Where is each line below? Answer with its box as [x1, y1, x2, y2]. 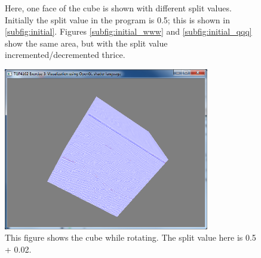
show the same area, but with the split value [5, 36, 168, 49]
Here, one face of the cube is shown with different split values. [5, 2, 232, 14]
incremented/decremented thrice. [5, 48, 125, 61]
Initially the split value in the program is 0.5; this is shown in [5, 13, 230, 26]
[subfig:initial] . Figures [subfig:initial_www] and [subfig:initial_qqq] [5, 25, 252, 38]
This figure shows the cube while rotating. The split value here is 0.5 [5, 231, 256, 244]
